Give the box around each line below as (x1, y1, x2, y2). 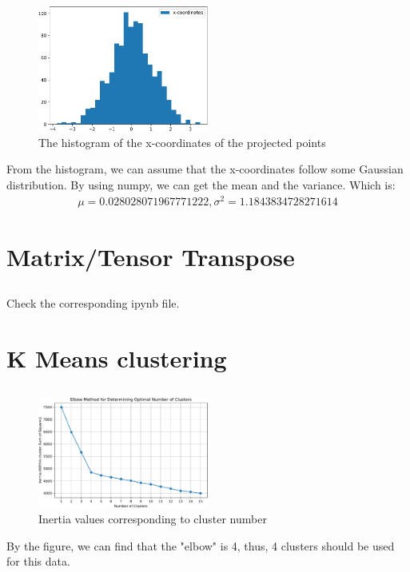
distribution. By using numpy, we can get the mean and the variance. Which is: (6, 176, 396, 193)
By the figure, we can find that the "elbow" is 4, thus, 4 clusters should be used (6, 537, 395, 554)
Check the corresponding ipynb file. (6, 295, 180, 312)
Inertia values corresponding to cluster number (38, 510, 267, 527)
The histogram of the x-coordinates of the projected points (38, 133, 326, 150)
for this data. (6, 553, 70, 570)
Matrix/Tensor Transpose (6, 240, 295, 272)
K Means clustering (6, 342, 227, 375)
